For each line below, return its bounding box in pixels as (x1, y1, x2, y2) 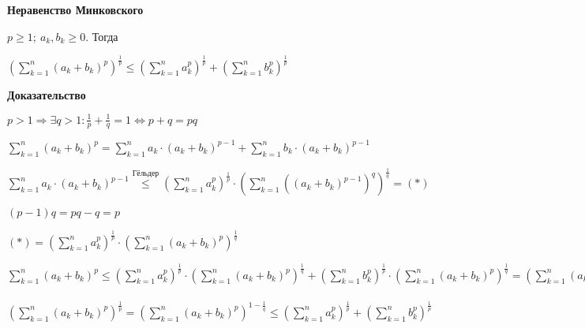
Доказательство (7, 86, 86, 102)
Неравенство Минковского (7, 2, 144, 17)
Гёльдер (132, 170, 159, 178)
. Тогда (85, 28, 118, 44)
